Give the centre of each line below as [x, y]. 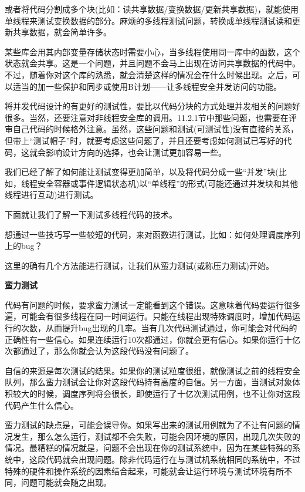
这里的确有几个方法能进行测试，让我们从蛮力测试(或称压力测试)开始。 [139, 265]
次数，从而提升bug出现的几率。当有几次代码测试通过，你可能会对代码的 [159, 328]
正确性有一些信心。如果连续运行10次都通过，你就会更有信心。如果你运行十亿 [152, 339]
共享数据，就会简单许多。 [62, 32]
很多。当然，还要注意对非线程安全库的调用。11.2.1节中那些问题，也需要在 [147, 117]
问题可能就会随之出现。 [66, 482]
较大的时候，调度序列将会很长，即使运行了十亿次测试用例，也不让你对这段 [156, 394]
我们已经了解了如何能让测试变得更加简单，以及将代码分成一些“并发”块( [142, 172]
